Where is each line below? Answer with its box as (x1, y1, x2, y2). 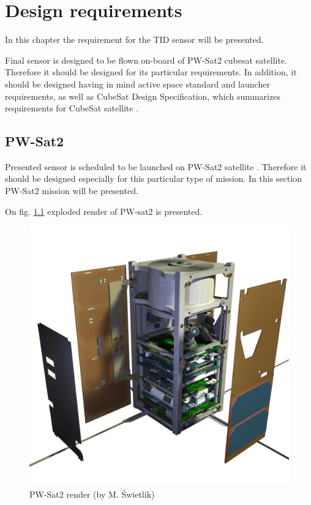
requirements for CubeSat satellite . (5, 102, 139, 114)
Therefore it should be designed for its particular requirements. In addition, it (5, 65, 297, 78)
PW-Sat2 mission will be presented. (5, 184, 138, 197)
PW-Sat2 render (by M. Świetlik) (29, 487, 155, 500)
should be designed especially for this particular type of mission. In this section (5, 172, 302, 185)
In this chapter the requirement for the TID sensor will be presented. (5, 33, 264, 46)
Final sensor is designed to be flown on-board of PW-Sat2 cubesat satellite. (5, 53, 287, 66)
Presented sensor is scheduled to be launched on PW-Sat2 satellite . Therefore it (5, 160, 307, 173)
